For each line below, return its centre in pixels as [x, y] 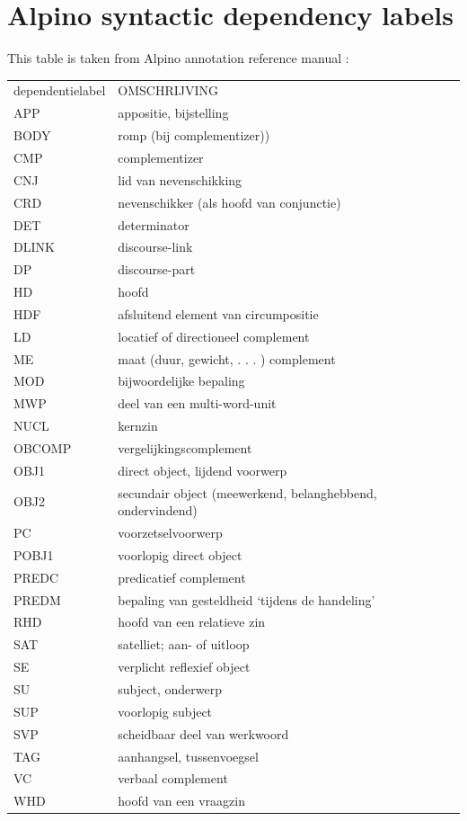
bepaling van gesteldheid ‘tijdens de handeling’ [247, 599]
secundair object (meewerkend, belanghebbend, [247, 492]
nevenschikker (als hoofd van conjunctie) [229, 202]
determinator [154, 224]
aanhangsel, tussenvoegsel [188, 756]
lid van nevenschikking [180, 179]
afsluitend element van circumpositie [218, 313]
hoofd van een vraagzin [181, 801]
